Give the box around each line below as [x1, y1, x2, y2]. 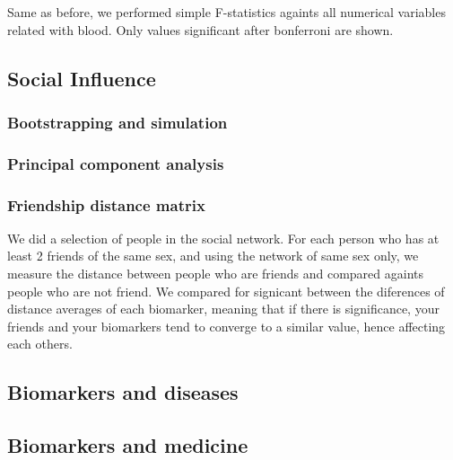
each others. [7, 334, 73, 353]
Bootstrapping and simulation [7, 111, 228, 133]
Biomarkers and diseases [7, 378, 239, 406]
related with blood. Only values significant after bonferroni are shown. [7, 20, 394, 39]
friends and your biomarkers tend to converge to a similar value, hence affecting [7, 316, 446, 335]
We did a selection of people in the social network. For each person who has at [7, 228, 440, 247]
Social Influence [7, 64, 156, 92]
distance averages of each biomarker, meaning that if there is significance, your [7, 299, 440, 318]
